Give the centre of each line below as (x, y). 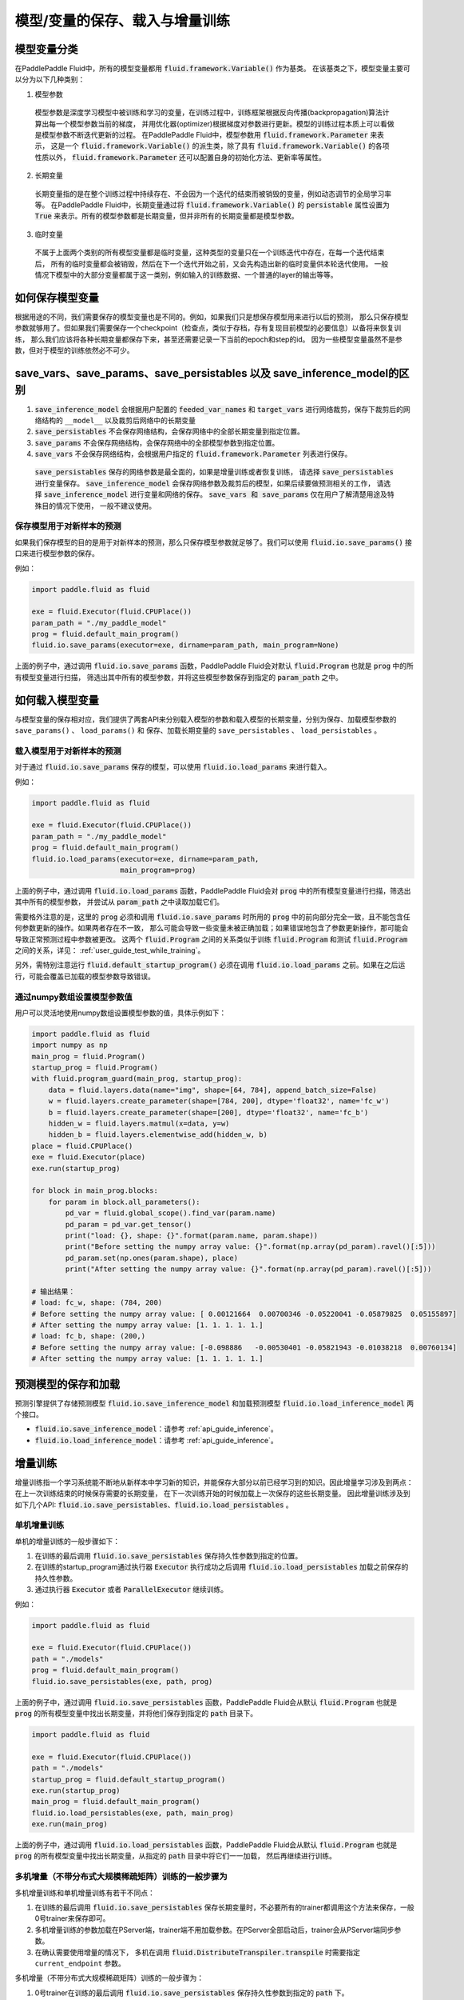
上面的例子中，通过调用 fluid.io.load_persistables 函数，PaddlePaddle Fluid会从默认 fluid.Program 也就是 (206, 1845)
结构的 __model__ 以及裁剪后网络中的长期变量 (118, 420)
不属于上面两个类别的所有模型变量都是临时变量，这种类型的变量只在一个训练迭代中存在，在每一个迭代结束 (210, 253)
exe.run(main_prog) (69, 1824)
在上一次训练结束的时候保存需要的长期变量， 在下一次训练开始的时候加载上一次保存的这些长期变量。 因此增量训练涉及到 (212, 1494)
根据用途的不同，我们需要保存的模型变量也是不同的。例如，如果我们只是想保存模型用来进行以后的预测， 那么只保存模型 (212, 317)
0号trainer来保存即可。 (72, 1918)
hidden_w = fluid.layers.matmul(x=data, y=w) (139, 1123)
